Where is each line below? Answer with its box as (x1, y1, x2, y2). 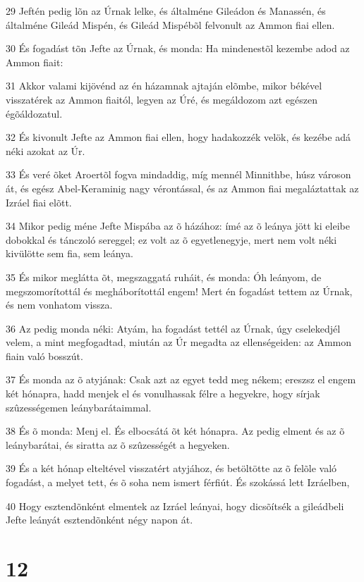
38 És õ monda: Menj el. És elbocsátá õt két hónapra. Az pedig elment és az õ (6, 423, 345, 438)
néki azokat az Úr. (6, 143, 85, 158)
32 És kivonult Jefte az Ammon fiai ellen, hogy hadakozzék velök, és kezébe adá (6, 130, 351, 144)
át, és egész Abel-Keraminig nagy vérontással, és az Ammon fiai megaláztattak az (6, 180, 359, 195)
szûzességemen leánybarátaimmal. (6, 400, 152, 414)
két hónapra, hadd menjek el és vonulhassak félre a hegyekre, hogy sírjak (6, 386, 320, 401)
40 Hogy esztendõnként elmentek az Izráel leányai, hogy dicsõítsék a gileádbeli (6, 498, 344, 513)
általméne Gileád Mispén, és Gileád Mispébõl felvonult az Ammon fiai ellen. (6, 17, 335, 32)
